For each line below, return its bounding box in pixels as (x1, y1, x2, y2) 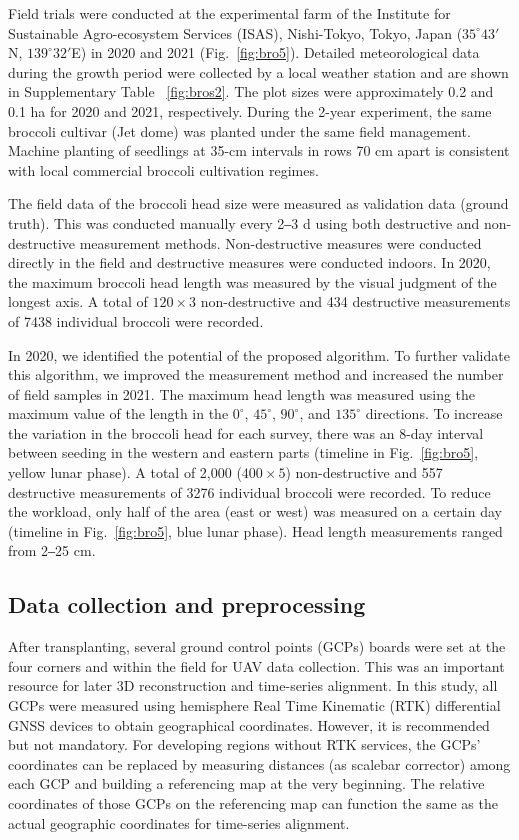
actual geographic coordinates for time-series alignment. (8, 812, 350, 833)
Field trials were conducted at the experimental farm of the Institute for (8, 3, 451, 23)
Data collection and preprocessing (8, 589, 366, 620)
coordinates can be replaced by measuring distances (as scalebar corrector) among (8, 753, 511, 774)
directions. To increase (365, 403, 503, 424)
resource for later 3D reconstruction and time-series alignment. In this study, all (8, 675, 498, 696)
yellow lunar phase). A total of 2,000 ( (8, 462, 242, 483)
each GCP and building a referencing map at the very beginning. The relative (8, 773, 485, 794)
